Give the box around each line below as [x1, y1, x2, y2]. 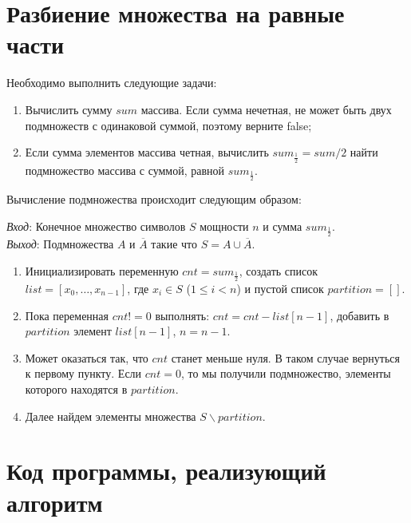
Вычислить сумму [25, 101, 113, 117]
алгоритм [6, 485, 103, 518]
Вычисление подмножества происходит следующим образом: [6, 190, 302, 207]
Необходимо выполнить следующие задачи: [6, 74, 217, 91]
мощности [200, 217, 249, 234]
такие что [151, 235, 198, 252]
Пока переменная [25, 307, 109, 323]
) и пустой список [236, 279, 324, 296]
